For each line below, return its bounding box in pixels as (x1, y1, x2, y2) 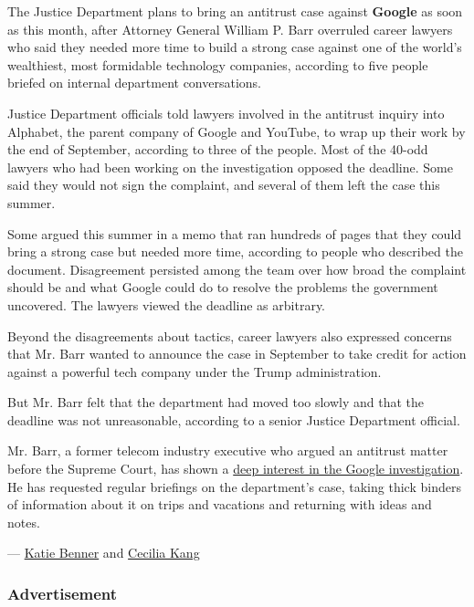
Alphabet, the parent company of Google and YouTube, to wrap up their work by (7, 121, 466, 141)
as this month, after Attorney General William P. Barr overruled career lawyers (7, 19, 453, 38)
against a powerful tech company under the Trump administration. (7, 361, 382, 381)
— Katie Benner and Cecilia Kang (7, 543, 200, 562)
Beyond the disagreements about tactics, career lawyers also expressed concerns (7, 326, 452, 345)
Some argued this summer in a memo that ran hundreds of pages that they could (7, 224, 462, 243)
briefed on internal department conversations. (7, 73, 261, 92)
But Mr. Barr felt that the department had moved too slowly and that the (7, 392, 425, 412)
